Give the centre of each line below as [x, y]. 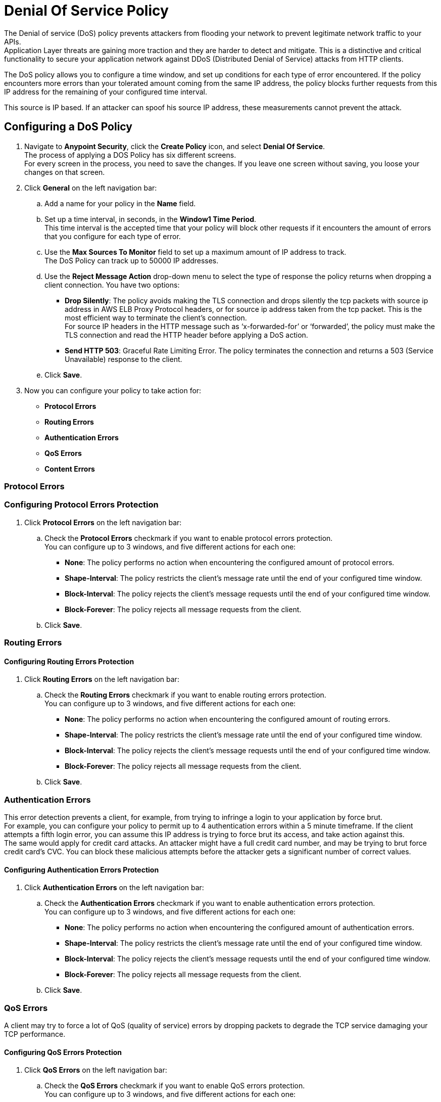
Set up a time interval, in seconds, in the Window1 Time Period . [151, 219]
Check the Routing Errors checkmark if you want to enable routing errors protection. [185, 695]
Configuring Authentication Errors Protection [82, 869]
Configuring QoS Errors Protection [63, 1052]
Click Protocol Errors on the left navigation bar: [103, 522]
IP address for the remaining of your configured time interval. [106, 91]
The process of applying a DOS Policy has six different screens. [130, 155]
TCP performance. [35, 1034]
